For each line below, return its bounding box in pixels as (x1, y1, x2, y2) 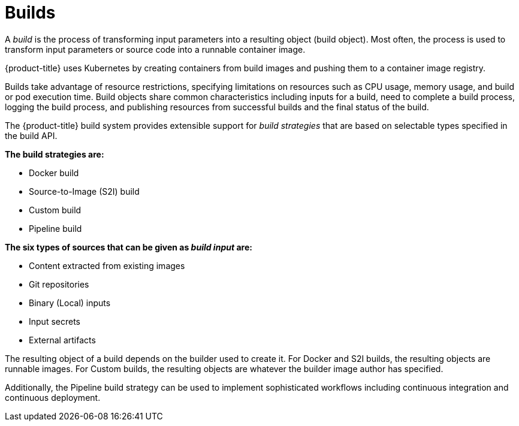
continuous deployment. (5, 392, 101, 403)
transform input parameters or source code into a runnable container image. (5, 44, 306, 55)
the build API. (5, 130, 58, 141)
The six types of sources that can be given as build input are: (5, 241, 252, 252)
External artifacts (29, 334, 96, 345)
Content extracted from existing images (29, 260, 185, 271)
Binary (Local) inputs (29, 297, 111, 308)
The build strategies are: (5, 149, 104, 159)
